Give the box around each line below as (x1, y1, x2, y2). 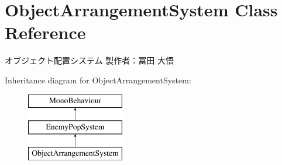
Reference (5, 20, 86, 44)
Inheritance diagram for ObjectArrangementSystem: (5, 73, 191, 86)
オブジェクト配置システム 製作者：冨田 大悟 (5, 54, 174, 66)
